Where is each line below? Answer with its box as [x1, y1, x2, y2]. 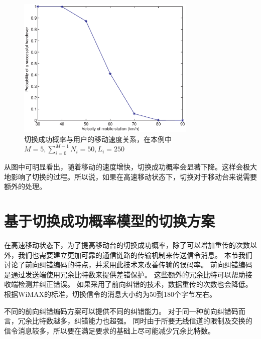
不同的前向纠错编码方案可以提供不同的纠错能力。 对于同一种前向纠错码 [4, 305, 238, 316]
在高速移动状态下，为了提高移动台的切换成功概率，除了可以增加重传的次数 [4, 240, 250, 250]
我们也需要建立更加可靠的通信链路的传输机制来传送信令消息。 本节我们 [18, 249, 252, 260]
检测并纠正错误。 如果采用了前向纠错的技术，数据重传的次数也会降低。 [18, 279, 252, 289]
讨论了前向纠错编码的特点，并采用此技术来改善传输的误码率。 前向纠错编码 [4, 259, 252, 270]
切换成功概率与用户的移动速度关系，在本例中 [24, 133, 172, 144]
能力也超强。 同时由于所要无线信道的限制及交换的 [88, 315, 252, 326]
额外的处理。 [4, 181, 46, 192]
